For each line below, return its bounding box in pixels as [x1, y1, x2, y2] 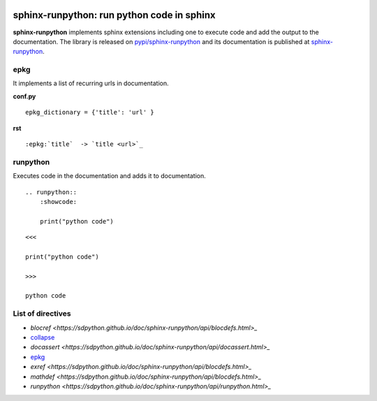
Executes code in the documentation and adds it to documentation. [13, 172, 206, 180]
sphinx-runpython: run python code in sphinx [13, 9, 216, 21]
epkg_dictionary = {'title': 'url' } [25, 108, 155, 117]
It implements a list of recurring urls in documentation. [13, 79, 169, 87]
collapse [30, 333, 55, 342]
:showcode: [39, 198, 77, 205]
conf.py [13, 92, 36, 101]
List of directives [13, 309, 71, 319]
